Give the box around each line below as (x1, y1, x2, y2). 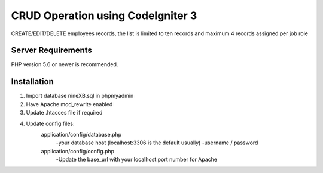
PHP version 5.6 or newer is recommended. (11, 61, 118, 68)
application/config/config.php (41, 147, 115, 155)
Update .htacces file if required (26, 109, 103, 116)
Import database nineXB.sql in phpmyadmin (26, 92, 134, 100)
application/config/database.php (41, 131, 122, 138)
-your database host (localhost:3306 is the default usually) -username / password (56, 139, 258, 146)
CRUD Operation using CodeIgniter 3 (11, 9, 197, 22)
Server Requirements (11, 45, 93, 55)
